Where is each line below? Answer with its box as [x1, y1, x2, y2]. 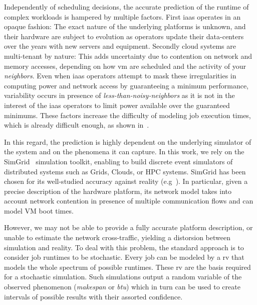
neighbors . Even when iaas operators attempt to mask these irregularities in [4, 70, 236, 81]
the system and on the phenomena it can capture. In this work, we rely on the [4, 146, 244, 157]
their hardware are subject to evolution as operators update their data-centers [4, 31, 244, 41]
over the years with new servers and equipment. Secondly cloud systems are [4, 41, 236, 51]
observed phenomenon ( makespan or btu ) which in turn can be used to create [4, 281, 240, 292]
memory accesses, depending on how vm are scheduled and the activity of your [4, 60, 246, 71]
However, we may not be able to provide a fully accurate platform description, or [4, 222, 253, 233]
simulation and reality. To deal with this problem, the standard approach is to [4, 242, 244, 252]
